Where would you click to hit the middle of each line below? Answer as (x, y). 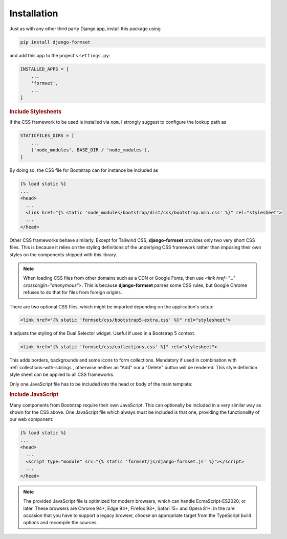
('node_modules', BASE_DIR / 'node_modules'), (91, 150)
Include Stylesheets (36, 111)
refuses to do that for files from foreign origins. (73, 293)
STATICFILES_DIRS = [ (47, 136)
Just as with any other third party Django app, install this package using (85, 29)
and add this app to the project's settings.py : (60, 55)
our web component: (31, 419)
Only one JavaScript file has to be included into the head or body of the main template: (101, 384)
